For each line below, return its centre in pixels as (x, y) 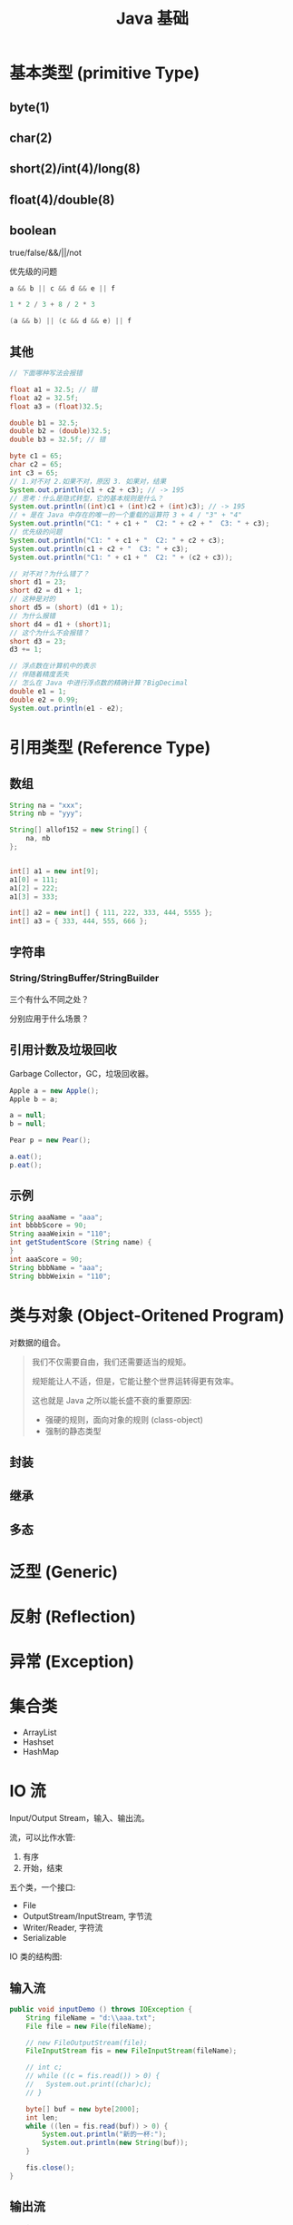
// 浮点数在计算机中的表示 (53, 666)
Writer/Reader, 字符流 (63, 1928)
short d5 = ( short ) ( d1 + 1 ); (67, 607)
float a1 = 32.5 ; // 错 (54, 389)
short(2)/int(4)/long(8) (75, 169)
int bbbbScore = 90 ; (49, 1226)
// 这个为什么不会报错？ (49, 633)
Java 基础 (152, 19)
